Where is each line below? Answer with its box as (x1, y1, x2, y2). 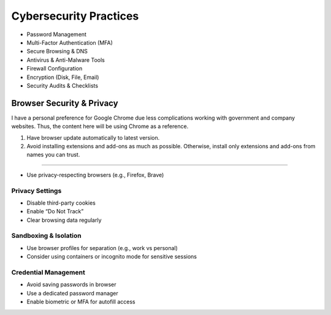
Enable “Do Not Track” (26, 208, 84, 215)
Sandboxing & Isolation (11, 232, 82, 240)
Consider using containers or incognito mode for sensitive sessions (26, 253, 197, 260)
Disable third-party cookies (26, 199, 96, 207)
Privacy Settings (11, 186, 62, 195)
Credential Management (11, 268, 85, 276)
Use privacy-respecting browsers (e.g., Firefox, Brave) (26, 171, 164, 178)
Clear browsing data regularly (26, 216, 102, 224)
